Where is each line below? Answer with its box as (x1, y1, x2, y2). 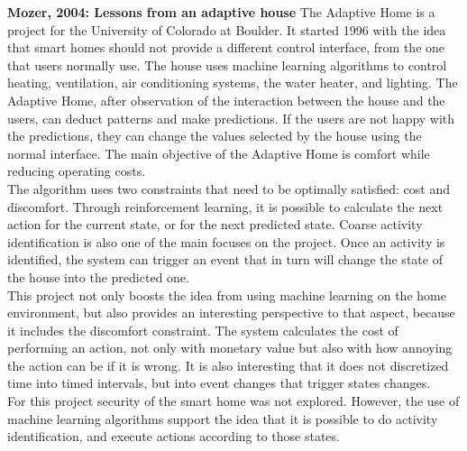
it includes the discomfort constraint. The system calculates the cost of (7, 320, 398, 339)
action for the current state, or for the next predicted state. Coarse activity (7, 215, 423, 234)
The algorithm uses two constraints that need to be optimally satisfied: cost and (7, 179, 450, 198)
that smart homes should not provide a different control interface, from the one (7, 38, 445, 57)
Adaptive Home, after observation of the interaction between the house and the (7, 90, 445, 109)
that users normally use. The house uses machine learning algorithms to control (7, 55, 447, 74)
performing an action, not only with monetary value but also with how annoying (7, 338, 453, 357)
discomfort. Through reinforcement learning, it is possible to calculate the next (7, 197, 444, 216)
